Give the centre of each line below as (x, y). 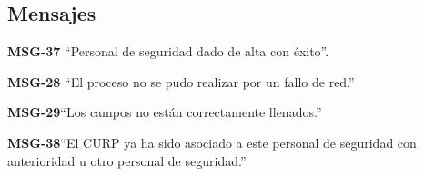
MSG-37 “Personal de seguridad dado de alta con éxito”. (168, 51)
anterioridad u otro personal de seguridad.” (127, 160)
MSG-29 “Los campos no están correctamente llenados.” (165, 112)
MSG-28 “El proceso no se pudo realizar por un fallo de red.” (181, 81)
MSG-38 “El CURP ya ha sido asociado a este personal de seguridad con (212, 142)
